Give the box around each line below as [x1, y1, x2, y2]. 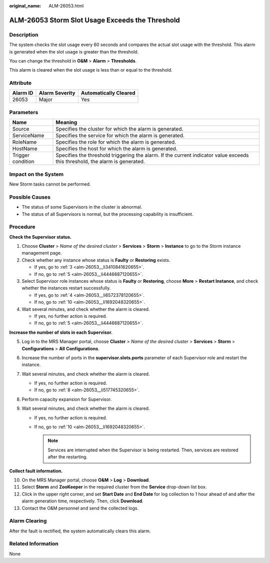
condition [12, 158, 34, 165]
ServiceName [12, 132, 44, 139]
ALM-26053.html [48, 3, 84, 9]
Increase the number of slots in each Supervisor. [9, 329, 112, 335]
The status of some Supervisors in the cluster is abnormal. [21, 204, 142, 210]
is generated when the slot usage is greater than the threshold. [9, 49, 139, 55]
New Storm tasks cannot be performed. [9, 181, 91, 187]
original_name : [9, 3, 41, 9]
